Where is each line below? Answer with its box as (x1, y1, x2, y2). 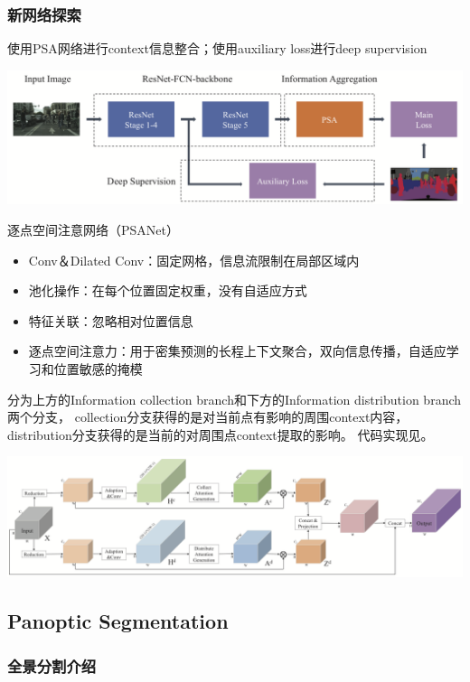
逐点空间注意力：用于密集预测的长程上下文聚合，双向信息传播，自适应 (28, 341, 446, 360)
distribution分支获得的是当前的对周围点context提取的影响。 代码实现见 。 (7, 425, 434, 444)
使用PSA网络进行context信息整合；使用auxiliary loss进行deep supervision (7, 39, 428, 58)
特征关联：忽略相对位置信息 (28, 311, 193, 330)
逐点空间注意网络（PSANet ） (7, 220, 179, 239)
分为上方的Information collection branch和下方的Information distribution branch (7, 389, 462, 408)
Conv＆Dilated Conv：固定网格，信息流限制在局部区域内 (28, 250, 360, 269)
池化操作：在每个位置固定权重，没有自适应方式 (28, 281, 307, 300)
